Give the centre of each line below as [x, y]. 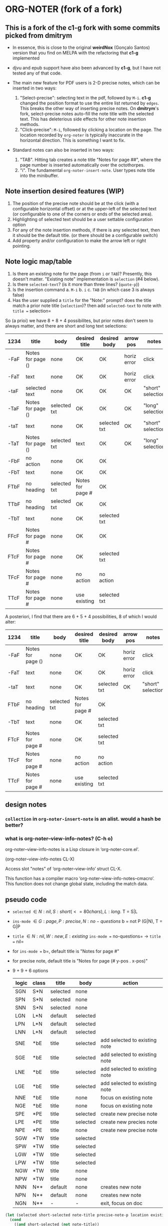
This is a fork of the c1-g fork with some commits [83, 28]
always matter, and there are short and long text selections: [66, 325]
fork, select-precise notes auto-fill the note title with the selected [87, 114]
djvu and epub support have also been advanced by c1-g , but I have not [86, 68]
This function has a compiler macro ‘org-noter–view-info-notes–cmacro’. [80, 878]
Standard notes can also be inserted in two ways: [63, 150]
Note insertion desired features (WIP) [65, 191]
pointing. [21, 245]
